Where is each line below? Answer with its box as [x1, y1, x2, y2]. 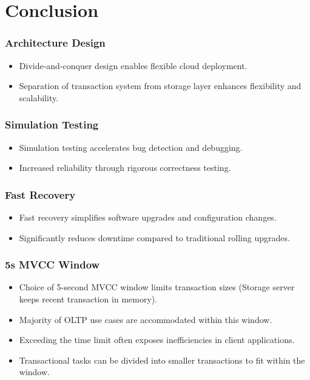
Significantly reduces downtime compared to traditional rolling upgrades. [19, 231, 290, 244]
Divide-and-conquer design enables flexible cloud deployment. [19, 59, 248, 72]
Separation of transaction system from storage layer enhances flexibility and [19, 79, 302, 92]
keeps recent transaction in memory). [19, 293, 158, 305]
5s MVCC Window [5, 257, 100, 272]
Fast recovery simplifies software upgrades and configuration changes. [19, 211, 277, 223]
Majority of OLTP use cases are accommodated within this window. [19, 313, 272, 325]
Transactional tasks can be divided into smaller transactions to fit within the [19, 353, 305, 366]
